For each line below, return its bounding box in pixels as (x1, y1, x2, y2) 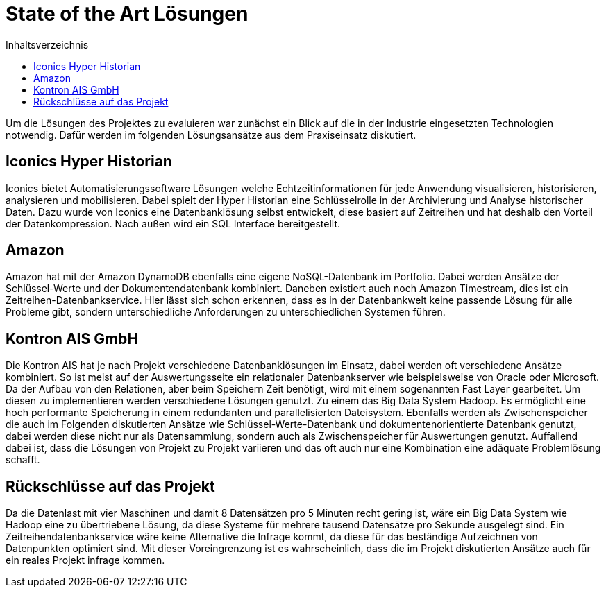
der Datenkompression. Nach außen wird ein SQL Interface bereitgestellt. (6, 217, 341, 230)
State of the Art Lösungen (6, 2, 249, 26)
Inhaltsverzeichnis (6, 38, 89, 51)
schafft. (6, 454, 40, 466)
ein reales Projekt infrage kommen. (6, 554, 165, 567)
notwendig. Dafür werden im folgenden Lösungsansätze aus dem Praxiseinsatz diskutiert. (6, 128, 416, 141)
